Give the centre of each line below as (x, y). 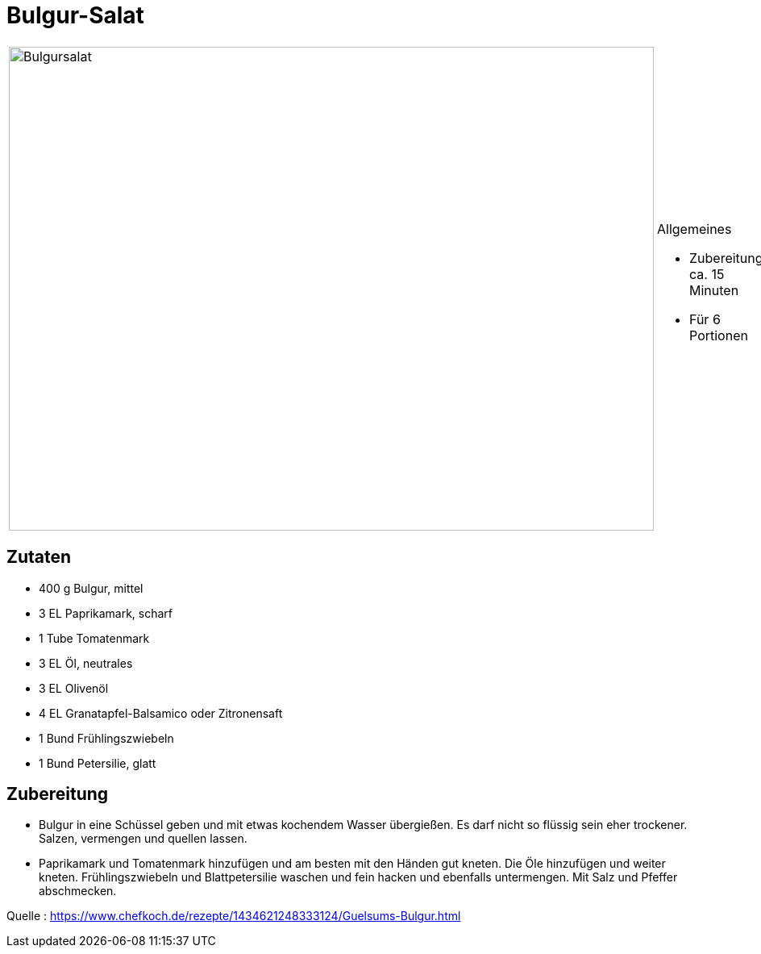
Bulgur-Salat (75, 15)
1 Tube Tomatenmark (94, 638)
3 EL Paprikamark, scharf (106, 613)
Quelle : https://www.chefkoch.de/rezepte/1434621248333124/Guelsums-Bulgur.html (234, 916)
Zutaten (39, 557)
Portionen (719, 335)
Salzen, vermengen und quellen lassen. (143, 839)
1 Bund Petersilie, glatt (98, 763)
